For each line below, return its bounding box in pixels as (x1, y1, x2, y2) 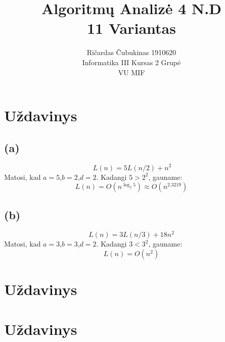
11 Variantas (87, 18, 176, 38)
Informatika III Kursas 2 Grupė (82, 57, 181, 67)
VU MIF (118, 67, 145, 77)
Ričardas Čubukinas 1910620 (86, 47, 176, 58)
